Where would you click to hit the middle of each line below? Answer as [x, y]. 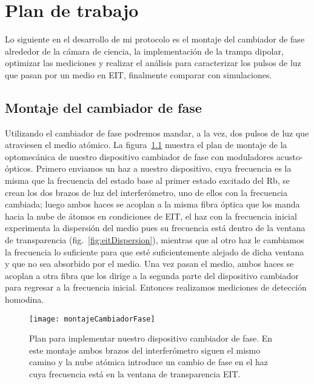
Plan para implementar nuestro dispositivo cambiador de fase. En [151, 338]
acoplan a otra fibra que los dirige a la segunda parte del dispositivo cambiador [152, 275]
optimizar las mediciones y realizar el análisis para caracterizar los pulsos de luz [153, 63]
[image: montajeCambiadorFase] [92, 319]
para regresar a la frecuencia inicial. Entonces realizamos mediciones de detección [156, 287]
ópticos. [19, 168]
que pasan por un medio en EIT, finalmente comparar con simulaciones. [139, 74]
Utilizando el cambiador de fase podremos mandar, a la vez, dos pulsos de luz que [157, 133]
